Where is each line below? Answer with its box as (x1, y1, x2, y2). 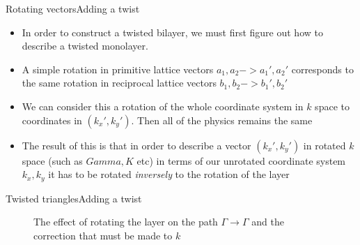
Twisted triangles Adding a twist (6, 191, 142, 205)
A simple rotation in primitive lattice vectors (22, 61, 214, 76)
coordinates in (22, 112, 82, 127)
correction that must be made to (33, 228, 173, 242)
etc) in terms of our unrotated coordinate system (136, 153, 346, 168)
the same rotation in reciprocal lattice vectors (22, 75, 217, 90)
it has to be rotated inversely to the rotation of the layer (48, 167, 290, 181)
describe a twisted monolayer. (22, 38, 148, 53)
